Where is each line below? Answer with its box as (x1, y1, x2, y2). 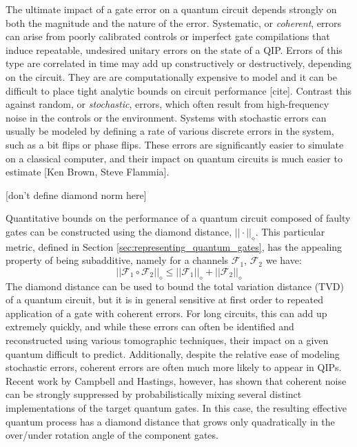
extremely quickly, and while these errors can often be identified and (6, 319, 294, 334)
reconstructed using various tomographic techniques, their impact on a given (6, 333, 329, 348)
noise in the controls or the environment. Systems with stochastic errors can (6, 110, 327, 124)
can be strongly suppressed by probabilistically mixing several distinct (6, 387, 302, 401)
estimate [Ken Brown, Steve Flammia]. (6, 164, 170, 179)
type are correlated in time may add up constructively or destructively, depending (6, 56, 351, 70)
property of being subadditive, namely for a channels (6, 253, 229, 267)
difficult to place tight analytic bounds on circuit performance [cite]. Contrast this (6, 83, 352, 97)
